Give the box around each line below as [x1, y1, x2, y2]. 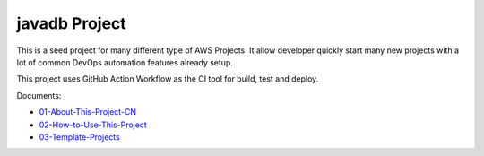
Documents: [16, 90, 62, 100]
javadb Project [16, 13, 127, 33]
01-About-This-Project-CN [39, 107, 137, 117]
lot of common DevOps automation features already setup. [16, 56, 233, 67]
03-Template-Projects [39, 131, 120, 143]
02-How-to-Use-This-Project [39, 119, 147, 130]
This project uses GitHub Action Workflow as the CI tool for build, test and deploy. [16, 74, 319, 84]
